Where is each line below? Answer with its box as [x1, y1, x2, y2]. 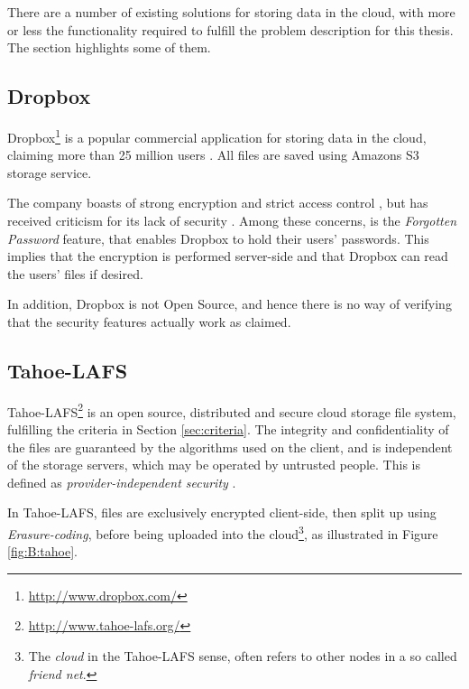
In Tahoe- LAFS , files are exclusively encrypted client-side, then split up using [7, 503, 437, 522]
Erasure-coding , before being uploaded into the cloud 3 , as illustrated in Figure [7, 522, 438, 543]
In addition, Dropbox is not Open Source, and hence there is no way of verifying [7, 294, 452, 313]
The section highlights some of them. [7, 38, 211, 57]
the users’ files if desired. [7, 264, 143, 283]
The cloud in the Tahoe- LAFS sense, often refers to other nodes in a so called [28, 647, 457, 666]
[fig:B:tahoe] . [7, 542, 78, 561]
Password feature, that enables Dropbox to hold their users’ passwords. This [7, 228, 429, 247]
